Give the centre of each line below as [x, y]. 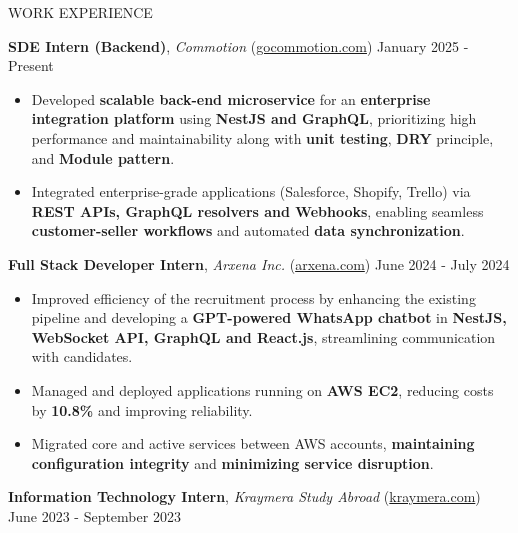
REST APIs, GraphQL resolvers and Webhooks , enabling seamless [257, 210]
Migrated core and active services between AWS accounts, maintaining [253, 443]
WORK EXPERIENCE [80, 12]
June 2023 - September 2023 [94, 515]
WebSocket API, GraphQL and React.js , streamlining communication [263, 336]
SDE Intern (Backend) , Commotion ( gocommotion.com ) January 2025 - [238, 45]
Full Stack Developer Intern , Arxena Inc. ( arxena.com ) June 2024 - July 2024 [259, 263]
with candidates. [82, 356]
